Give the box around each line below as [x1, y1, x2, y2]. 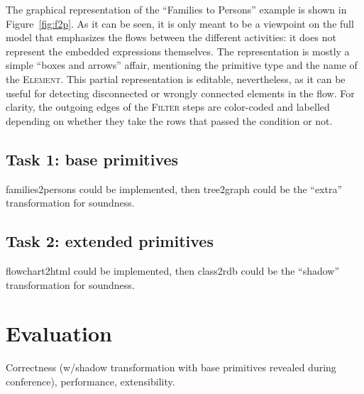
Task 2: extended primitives [6, 230, 214, 252]
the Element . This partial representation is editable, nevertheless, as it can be [6, 71, 346, 86]
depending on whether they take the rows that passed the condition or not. [6, 113, 333, 128]
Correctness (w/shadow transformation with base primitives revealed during [6, 360, 336, 375]
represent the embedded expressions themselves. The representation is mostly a [6, 43, 350, 58]
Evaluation [6, 319, 112, 348]
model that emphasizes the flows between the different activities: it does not [6, 30, 336, 45]
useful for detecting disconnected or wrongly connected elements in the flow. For [6, 85, 355, 100]
